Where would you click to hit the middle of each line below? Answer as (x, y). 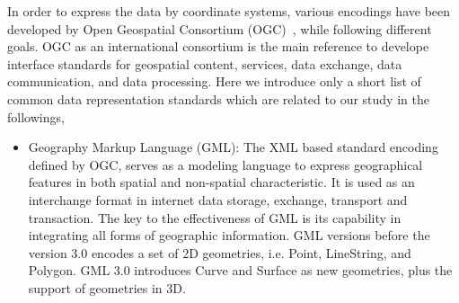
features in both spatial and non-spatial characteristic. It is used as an (221, 182)
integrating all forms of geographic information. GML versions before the (229, 235)
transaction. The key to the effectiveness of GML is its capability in (215, 217)
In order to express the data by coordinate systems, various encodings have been (229, 11)
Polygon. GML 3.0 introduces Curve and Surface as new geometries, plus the (240, 270)
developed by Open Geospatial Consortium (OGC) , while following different (220, 28)
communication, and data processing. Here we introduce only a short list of (214, 81)
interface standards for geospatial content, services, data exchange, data (205, 63)
